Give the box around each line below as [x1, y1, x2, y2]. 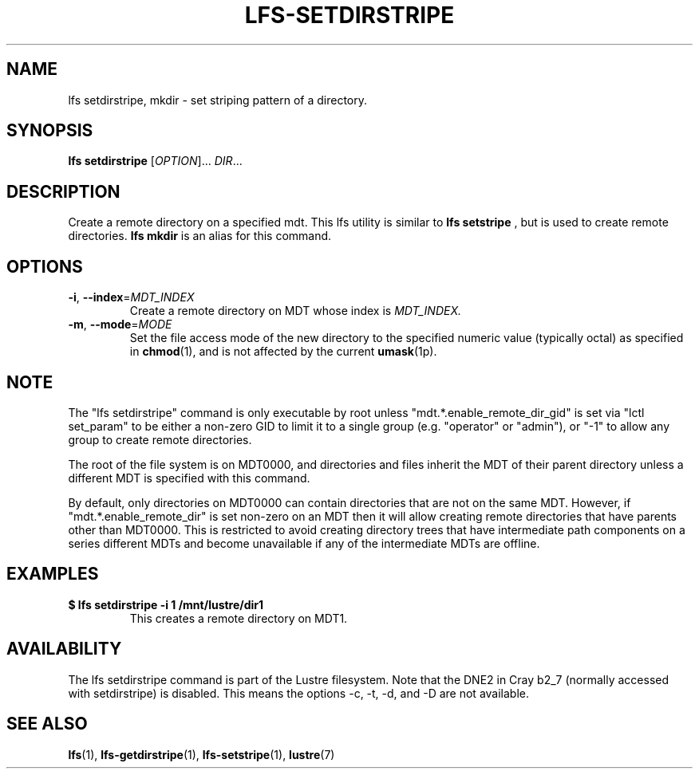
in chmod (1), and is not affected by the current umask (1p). [129, 344, 437, 359]
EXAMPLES [6, 564, 99, 584]
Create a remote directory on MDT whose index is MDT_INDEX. [129, 304, 462, 318]
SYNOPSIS [6, 120, 93, 141]
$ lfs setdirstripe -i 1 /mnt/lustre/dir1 [68, 597, 264, 612]
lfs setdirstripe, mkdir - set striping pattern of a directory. [68, 92, 367, 107]
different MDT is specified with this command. [68, 470, 310, 485]
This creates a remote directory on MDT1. [129, 611, 348, 625]
